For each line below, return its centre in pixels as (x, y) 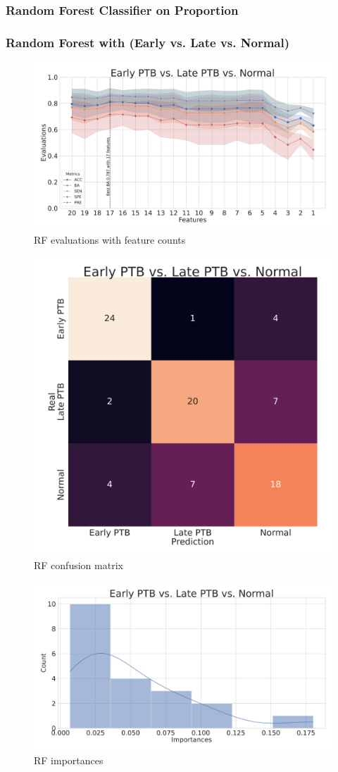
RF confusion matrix (79, 565)
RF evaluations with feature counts (110, 240)
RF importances (69, 760)
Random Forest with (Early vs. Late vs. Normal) (148, 42)
